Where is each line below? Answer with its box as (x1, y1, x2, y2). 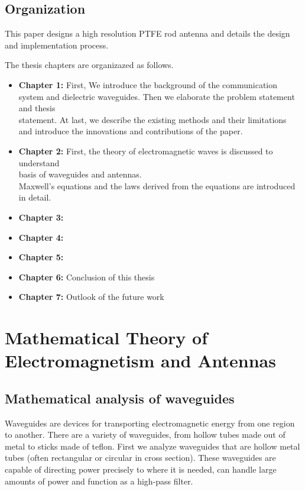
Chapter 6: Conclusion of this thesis (18, 270, 155, 283)
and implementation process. (5, 38, 109, 51)
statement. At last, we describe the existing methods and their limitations (18, 113, 287, 125)
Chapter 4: (18, 231, 64, 243)
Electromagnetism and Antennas (5, 348, 276, 373)
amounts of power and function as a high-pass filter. (5, 474, 193, 487)
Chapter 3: (18, 211, 64, 223)
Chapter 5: (18, 251, 64, 263)
